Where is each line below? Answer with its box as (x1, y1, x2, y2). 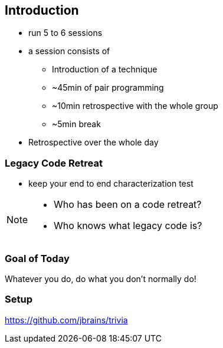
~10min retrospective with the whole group (52, 101, 218, 111)
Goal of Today (5, 252, 70, 264)
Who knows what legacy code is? (54, 220, 202, 232)
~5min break (52, 119, 101, 130)
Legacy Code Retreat (5, 157, 103, 169)
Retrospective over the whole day (28, 137, 159, 148)
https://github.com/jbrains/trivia (5, 314, 128, 325)
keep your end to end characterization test (28, 178, 194, 189)
